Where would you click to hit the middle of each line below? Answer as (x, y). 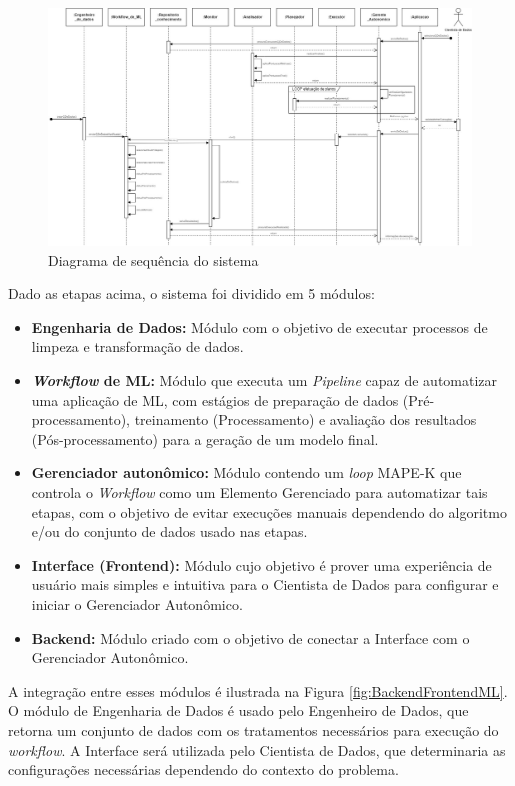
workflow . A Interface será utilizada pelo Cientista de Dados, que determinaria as (257, 749)
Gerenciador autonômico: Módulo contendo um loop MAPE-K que (246, 472)
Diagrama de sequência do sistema (153, 259)
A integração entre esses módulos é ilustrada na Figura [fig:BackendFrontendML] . (258, 690)
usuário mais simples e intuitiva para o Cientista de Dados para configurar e (265, 584)
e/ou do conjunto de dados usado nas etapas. (169, 531)
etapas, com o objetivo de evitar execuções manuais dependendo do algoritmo (269, 511)
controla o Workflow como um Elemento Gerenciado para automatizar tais (259, 492)
